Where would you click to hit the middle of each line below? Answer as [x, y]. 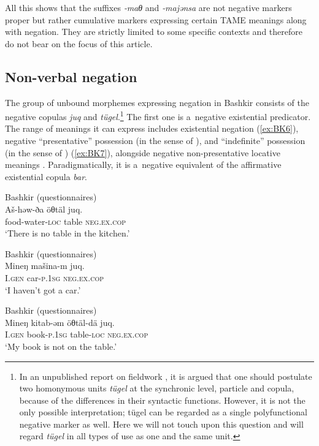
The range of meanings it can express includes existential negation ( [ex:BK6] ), [152, 128]
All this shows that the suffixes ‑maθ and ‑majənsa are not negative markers [148, 7]
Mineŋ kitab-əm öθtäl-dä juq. [60, 322]
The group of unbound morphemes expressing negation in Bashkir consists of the [157, 102]
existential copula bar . [46, 176]
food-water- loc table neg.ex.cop [66, 221]
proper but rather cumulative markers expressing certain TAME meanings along [156, 19]
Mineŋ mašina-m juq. [45, 266]
